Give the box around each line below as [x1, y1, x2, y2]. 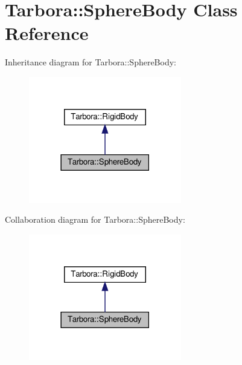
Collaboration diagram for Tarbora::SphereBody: [5, 213, 185, 226]
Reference [5, 21, 89, 45]
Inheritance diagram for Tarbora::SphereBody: [5, 56, 176, 68]
